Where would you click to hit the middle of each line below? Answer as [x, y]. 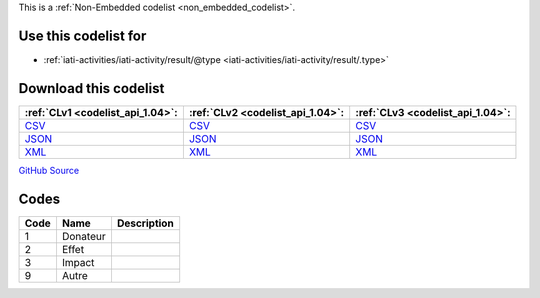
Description [145, 223]
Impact [78, 262]
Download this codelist [91, 88]
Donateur [83, 236]
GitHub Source [49, 170]
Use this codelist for [82, 35]
